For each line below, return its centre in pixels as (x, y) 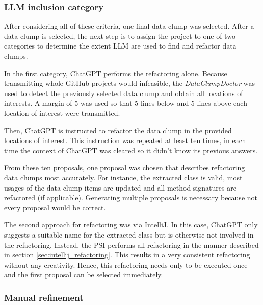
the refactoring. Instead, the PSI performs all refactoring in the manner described (131, 244)
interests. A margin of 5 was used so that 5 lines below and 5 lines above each (126, 103)
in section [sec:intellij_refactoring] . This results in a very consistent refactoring (127, 255)
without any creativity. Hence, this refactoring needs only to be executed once (126, 264)
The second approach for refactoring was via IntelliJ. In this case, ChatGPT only (131, 225)
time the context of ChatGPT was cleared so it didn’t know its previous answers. (131, 150)
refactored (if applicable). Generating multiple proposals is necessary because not (131, 197)
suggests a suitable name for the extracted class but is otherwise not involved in (129, 234)
